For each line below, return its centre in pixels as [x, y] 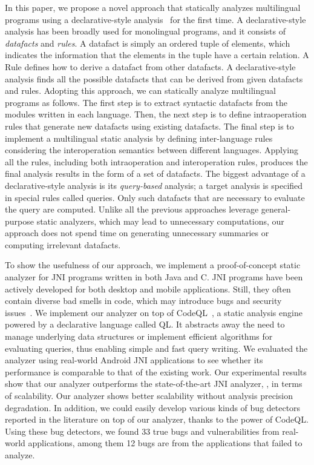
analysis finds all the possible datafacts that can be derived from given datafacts [154, 78]
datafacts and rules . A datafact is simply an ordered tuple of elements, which [148, 43]
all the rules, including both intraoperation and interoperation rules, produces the [156, 161]
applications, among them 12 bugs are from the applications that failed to [165, 443]
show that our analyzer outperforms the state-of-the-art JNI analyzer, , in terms [154, 384]
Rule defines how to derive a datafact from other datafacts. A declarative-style [150, 66]
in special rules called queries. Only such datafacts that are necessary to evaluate [155, 197]
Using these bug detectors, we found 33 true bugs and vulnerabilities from [142, 431]
